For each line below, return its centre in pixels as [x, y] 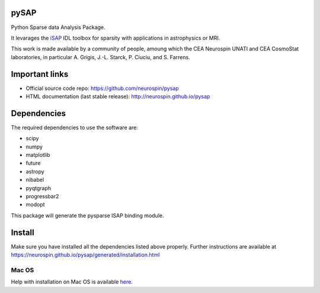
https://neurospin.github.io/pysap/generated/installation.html [85, 255]
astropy [35, 171]
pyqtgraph [39, 188]
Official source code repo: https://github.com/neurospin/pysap [102, 88]
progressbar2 [42, 197]
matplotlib [38, 155]
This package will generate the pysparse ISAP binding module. [87, 215]
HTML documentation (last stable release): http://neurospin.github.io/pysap [118, 96]
